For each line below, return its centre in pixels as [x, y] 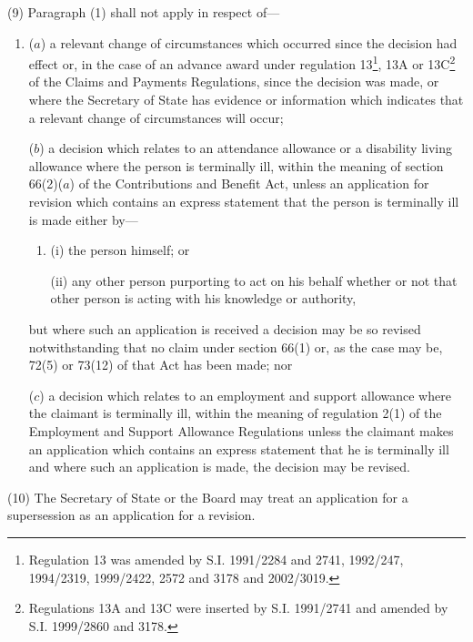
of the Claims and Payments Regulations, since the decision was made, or [234, 82]
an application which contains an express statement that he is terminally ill [239, 448]
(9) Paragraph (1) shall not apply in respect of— [144, 12]
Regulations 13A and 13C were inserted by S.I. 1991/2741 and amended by [238, 608]
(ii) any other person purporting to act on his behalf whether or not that [254, 280]
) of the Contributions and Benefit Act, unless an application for [249, 183]
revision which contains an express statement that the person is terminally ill [244, 201]
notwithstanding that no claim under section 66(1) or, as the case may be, [236, 346]
